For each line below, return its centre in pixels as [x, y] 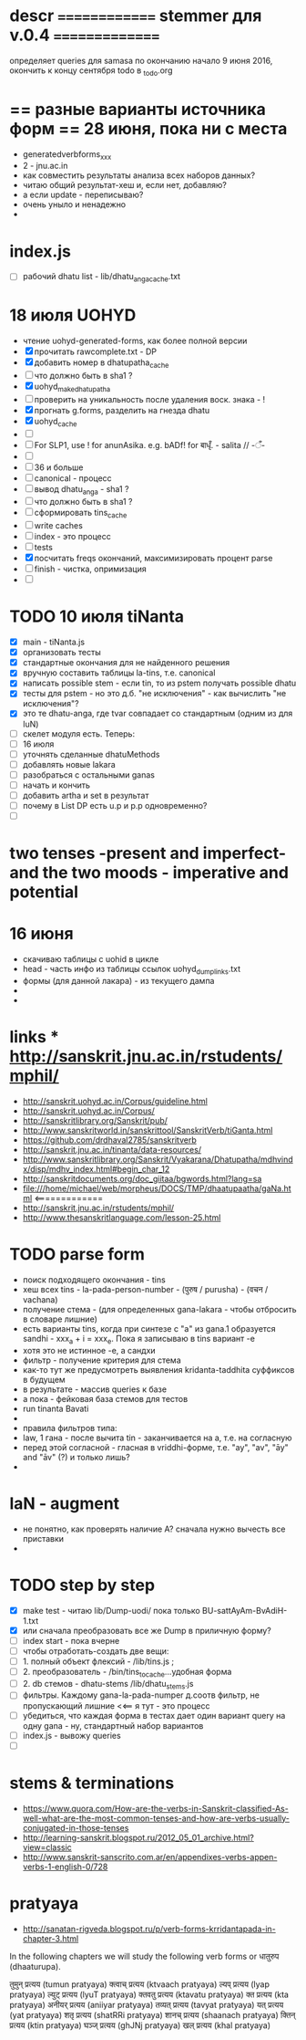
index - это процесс [72, 537]
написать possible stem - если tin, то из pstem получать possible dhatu [159, 683]
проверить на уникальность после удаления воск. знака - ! [150, 399]
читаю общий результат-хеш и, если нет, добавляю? [125, 185]
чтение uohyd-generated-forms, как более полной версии [135, 341]
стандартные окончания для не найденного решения [126, 663]
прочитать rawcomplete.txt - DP [96, 351]
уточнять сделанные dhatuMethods [91, 754]
